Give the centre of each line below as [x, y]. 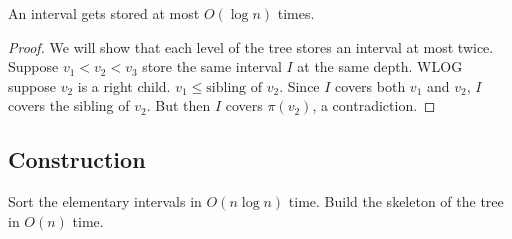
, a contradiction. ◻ [374, 105]
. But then [178, 105]
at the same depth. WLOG [380, 66]
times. [296, 13]
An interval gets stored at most [104, 13]
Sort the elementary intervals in [105, 201]
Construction [77, 159]
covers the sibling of [69, 105]
